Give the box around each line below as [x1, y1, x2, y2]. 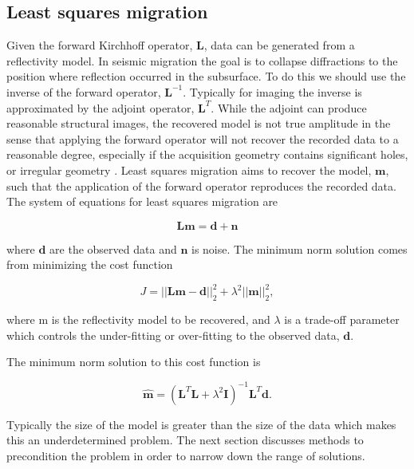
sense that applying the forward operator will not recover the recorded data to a [6, 130, 399, 147]
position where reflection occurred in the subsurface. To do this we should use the [6, 68, 406, 85]
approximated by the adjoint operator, [6, 99, 195, 116]
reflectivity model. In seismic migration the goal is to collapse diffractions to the [6, 52, 398, 69]
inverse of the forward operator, [6, 83, 161, 100]
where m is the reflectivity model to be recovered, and [6, 311, 270, 328]
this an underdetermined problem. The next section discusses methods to [6, 432, 364, 448]
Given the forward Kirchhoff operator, [6, 37, 193, 53]
